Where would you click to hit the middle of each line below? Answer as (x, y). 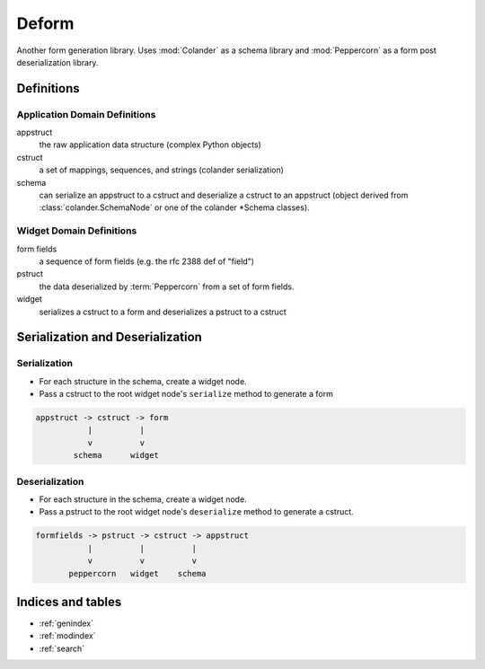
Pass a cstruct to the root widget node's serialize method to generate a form (186, 394)
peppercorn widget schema (137, 573)
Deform (45, 23)
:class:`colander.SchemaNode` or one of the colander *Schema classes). (174, 207)
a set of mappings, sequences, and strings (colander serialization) (162, 170)
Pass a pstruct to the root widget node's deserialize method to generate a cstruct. (196, 512)
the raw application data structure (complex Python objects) (150, 145)
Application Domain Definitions (86, 114)
